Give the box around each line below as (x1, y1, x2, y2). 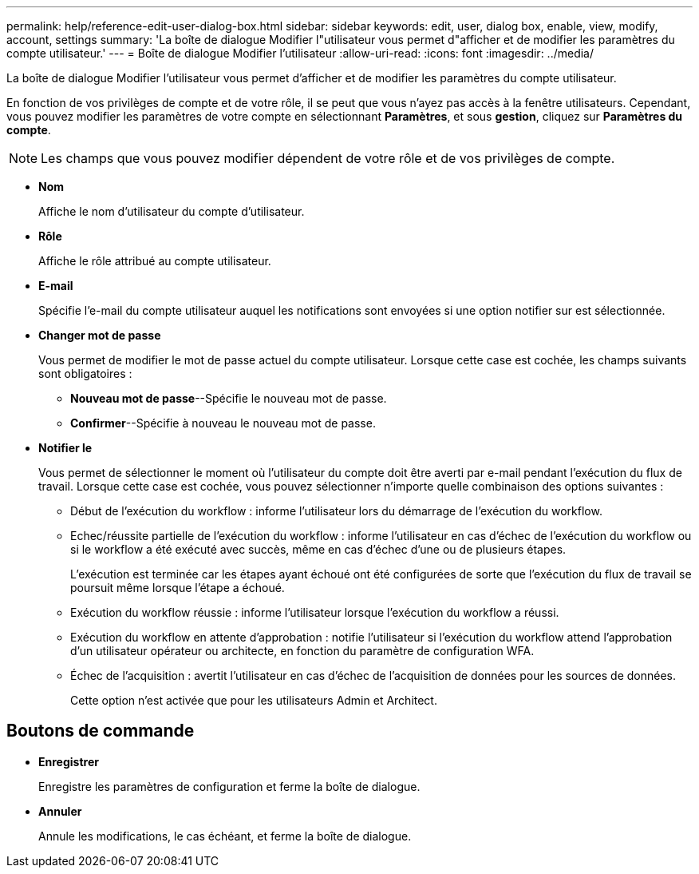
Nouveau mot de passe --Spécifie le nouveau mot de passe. (70, 391, 387, 405)
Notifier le (38, 441, 93, 455)
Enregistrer (38, 754, 99, 769)
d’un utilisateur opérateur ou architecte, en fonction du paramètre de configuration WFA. (70, 644, 535, 657)
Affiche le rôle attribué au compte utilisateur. (38, 254, 271, 268)
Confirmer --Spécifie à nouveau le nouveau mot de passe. (70, 416, 376, 430)
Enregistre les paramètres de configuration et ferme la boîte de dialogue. (38, 779, 421, 793)
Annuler (38, 804, 82, 818)
